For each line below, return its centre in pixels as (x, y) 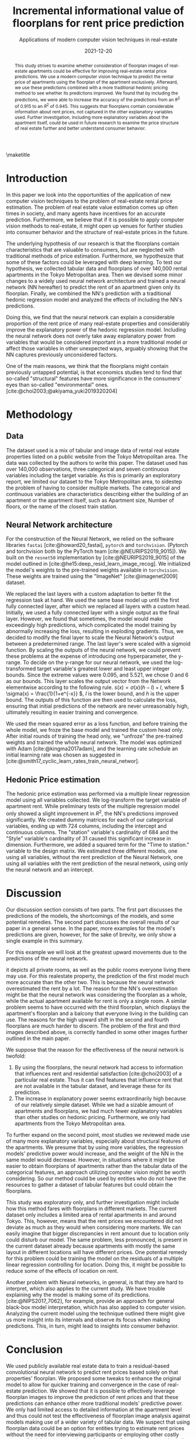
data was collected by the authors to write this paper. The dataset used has (97, 462)
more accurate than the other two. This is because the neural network (90, 982)
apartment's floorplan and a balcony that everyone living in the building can (97, 1013)
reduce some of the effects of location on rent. (62, 1271)
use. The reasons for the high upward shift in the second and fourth (88, 1019)
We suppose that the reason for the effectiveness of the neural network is (95, 1049)
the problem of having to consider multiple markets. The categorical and (93, 488)
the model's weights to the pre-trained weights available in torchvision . (93, 570)
